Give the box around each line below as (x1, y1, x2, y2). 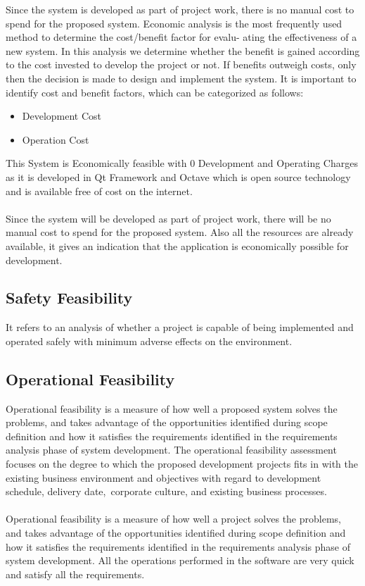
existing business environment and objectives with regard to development (6, 470, 321, 485)
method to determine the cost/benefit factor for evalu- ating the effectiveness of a (6, 30, 357, 44)
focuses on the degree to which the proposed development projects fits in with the (6, 456, 358, 471)
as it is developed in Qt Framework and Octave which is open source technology (6, 169, 351, 184)
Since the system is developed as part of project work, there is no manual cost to (6, 2, 354, 16)
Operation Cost (22, 132, 89, 146)
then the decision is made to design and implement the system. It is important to (6, 70, 357, 85)
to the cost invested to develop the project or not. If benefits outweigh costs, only (6, 57, 357, 72)
